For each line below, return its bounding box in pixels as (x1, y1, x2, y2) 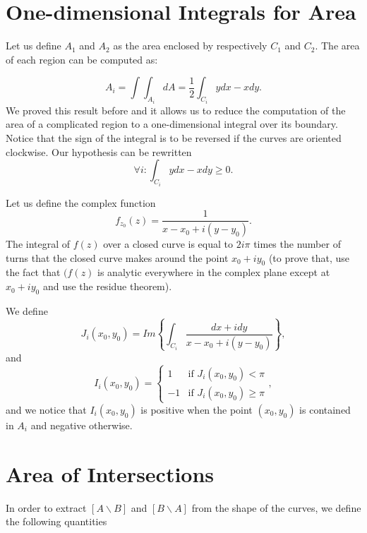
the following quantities (6, 514, 107, 529)
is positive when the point (140, 402, 253, 417)
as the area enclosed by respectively (113, 38, 267, 53)
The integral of (6, 236, 71, 251)
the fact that (6, 265, 61, 280)
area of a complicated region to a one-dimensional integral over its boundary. (6, 116, 338, 131)
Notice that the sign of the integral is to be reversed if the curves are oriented (6, 130, 342, 145)
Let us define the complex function (6, 195, 156, 210)
